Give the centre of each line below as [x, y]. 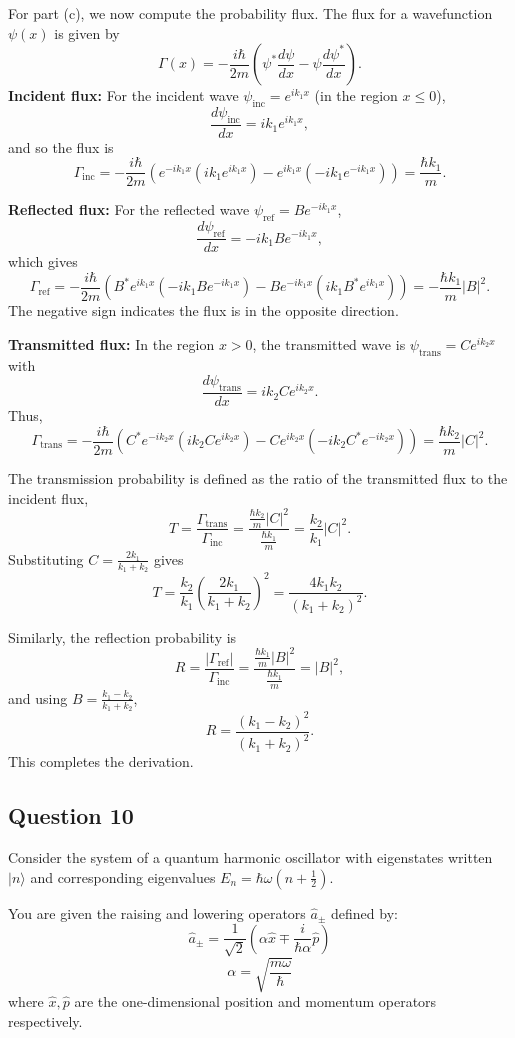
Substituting [46, 558]
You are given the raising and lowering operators [157, 912]
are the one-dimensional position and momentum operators [255, 1001]
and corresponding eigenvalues [123, 876]
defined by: [364, 912]
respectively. [45, 1020]
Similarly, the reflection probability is [122, 636]
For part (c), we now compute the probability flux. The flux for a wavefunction [250, 13]
